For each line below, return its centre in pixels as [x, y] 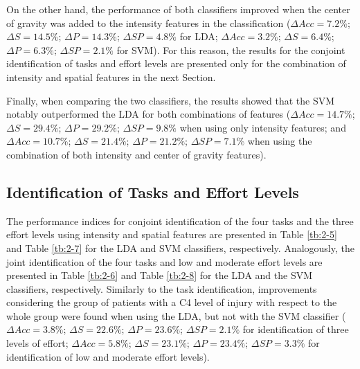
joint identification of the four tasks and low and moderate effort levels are [164, 261]
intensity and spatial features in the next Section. [111, 76]
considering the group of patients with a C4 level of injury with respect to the [172, 302]
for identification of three [296, 329]
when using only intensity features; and [263, 127]
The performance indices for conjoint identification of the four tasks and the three [180, 220]
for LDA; [199, 36]
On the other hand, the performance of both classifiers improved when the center [178, 9]
